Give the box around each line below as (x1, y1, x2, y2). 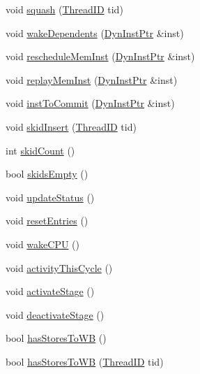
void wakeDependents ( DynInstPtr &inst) (6, 25, 184, 40)
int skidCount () (6, 143, 75, 157)
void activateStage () (6, 284, 95, 299)
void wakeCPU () (6, 236, 79, 251)
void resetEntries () (6, 213, 89, 228)
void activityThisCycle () (6, 260, 113, 275)
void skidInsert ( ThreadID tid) (6, 119, 137, 134)
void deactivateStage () (6, 307, 105, 322)
